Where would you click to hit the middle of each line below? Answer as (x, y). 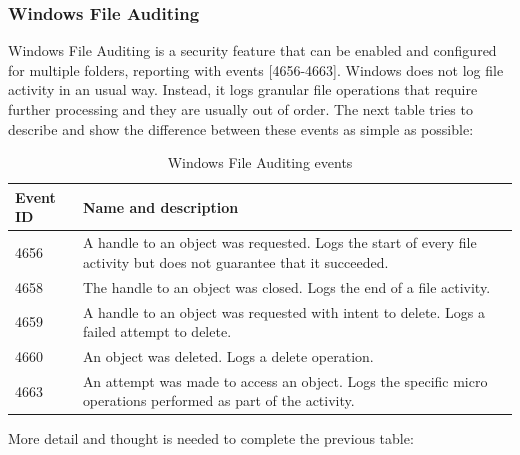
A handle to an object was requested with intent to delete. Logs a (284, 311)
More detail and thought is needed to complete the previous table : (211, 438)
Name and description (160, 206)
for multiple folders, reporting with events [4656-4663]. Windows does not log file (256, 69)
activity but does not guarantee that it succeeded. (235, 261)
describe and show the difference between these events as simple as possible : (241, 128)
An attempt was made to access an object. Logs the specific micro (285, 380)
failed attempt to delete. (157, 331)
